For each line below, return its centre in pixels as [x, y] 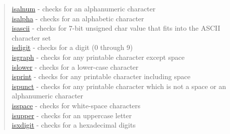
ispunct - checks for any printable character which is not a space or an [119, 86]
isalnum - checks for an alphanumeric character [84, 8]
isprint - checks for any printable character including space [101, 76]
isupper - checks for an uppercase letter [72, 115]
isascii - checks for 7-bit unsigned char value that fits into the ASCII [116, 28]
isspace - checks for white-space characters [76, 105]
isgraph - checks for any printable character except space [98, 57]
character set [31, 37]
